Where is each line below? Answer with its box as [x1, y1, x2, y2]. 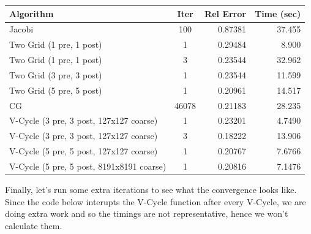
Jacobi [9, 23, 34, 36]
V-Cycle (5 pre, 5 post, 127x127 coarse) [9, 145, 158, 157]
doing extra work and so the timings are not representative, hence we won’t [5, 207, 288, 220]
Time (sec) [254, 7, 301, 20]
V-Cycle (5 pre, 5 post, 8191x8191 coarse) [9, 159, 167, 172]
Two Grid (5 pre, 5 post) [9, 83, 102, 96]
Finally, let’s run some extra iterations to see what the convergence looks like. [5, 183, 297, 196]
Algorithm [9, 7, 54, 20]
